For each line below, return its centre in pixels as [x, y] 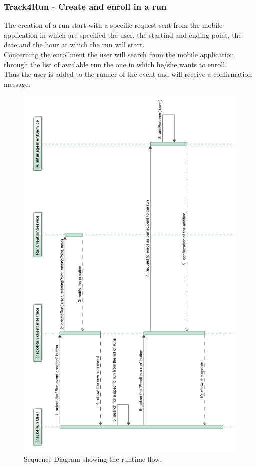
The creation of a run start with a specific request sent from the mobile [113, 25]
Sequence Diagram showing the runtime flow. [93, 459]
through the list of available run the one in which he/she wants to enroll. [116, 64]
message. [17, 84]
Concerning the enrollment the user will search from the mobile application [119, 54]
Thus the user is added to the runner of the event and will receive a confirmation [128, 74]
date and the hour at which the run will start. [74, 45]
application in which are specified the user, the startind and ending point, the [123, 35]
